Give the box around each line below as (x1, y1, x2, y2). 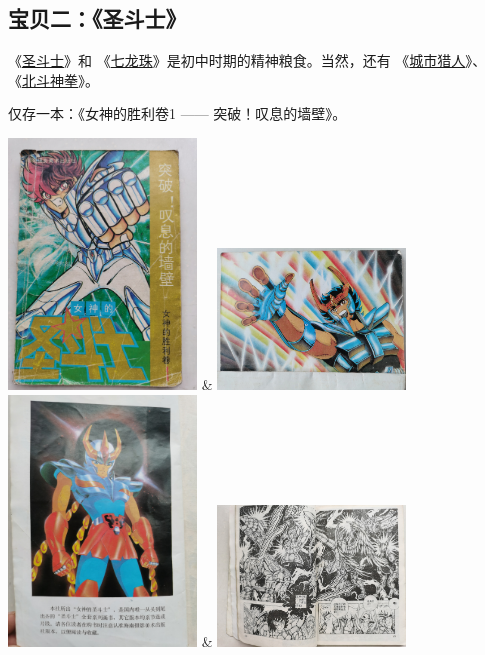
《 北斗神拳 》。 (8, 69, 99, 90)
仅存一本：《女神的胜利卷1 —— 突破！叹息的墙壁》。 (8, 103, 347, 124)
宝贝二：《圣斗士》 (8, 3, 187, 34)
